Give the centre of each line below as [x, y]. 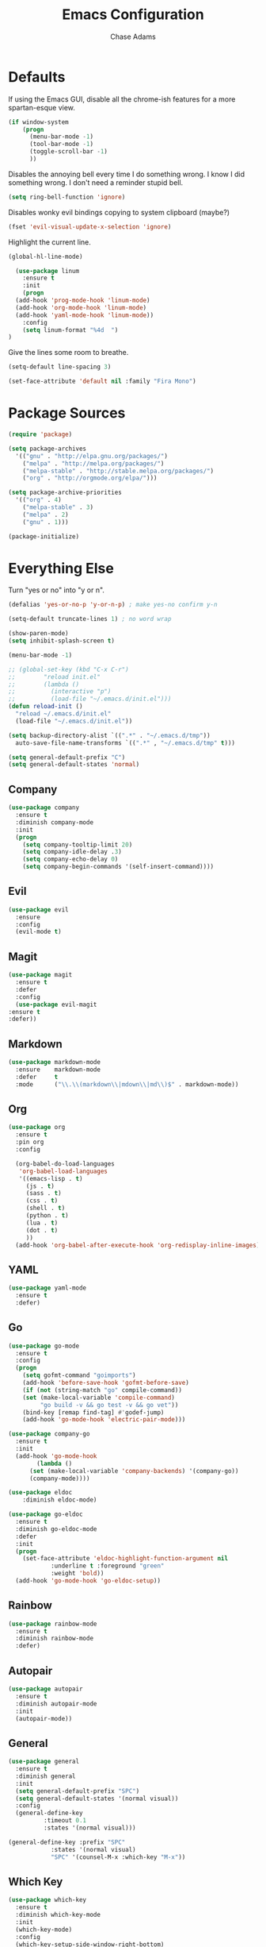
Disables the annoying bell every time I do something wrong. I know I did [127, 174]
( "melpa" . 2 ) [46, 515]
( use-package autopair [46, 1689]
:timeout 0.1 [65, 1821]
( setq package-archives [47, 449]
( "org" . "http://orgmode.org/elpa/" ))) [90, 478]
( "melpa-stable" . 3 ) [58, 507]
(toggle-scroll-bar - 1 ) [68, 152]
